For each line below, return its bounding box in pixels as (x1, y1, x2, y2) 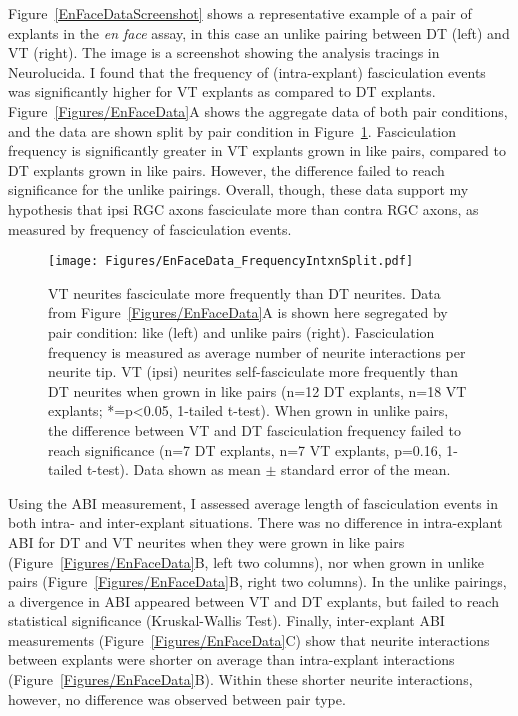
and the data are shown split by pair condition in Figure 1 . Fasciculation (8, 120, 457, 141)
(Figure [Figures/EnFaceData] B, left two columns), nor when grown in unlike (8, 551, 484, 572)
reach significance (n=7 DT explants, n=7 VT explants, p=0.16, (48, 439, 442, 460)
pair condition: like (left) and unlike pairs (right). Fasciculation (48, 321, 435, 342)
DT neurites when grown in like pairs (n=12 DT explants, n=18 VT (48, 380, 467, 401)
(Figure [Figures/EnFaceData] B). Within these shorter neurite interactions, (8, 669, 473, 690)
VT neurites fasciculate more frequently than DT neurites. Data (48, 282, 441, 303)
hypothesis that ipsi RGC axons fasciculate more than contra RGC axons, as (8, 198, 479, 219)
